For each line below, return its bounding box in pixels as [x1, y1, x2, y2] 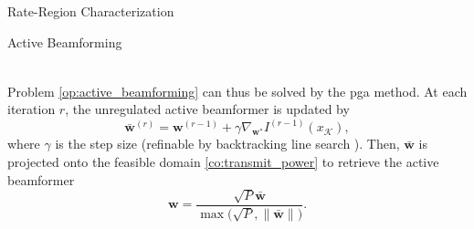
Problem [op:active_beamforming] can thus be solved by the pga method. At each [7, 81, 468, 100]
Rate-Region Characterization [7, 2, 174, 20]
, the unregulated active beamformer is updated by [65, 99, 350, 119]
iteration [7, 99, 56, 119]
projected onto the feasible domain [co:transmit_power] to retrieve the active [7, 151, 439, 171]
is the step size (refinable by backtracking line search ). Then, [55, 134, 400, 153]
